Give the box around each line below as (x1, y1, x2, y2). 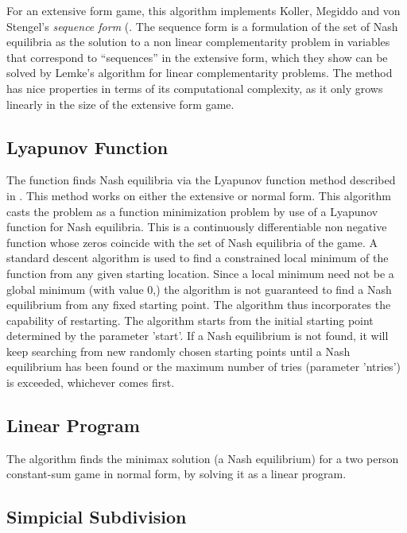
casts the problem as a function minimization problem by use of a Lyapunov (6, 203, 378, 219)
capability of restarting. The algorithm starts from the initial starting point (6, 311, 374, 328)
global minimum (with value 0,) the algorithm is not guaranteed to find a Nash (6, 280, 392, 297)
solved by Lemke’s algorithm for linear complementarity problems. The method (6, 64, 393, 81)
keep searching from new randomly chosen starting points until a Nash (6, 342, 351, 359)
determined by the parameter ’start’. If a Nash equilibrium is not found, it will (6, 327, 389, 344)
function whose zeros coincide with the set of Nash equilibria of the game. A (6, 234, 378, 250)
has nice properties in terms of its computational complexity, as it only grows (6, 79, 383, 96)
